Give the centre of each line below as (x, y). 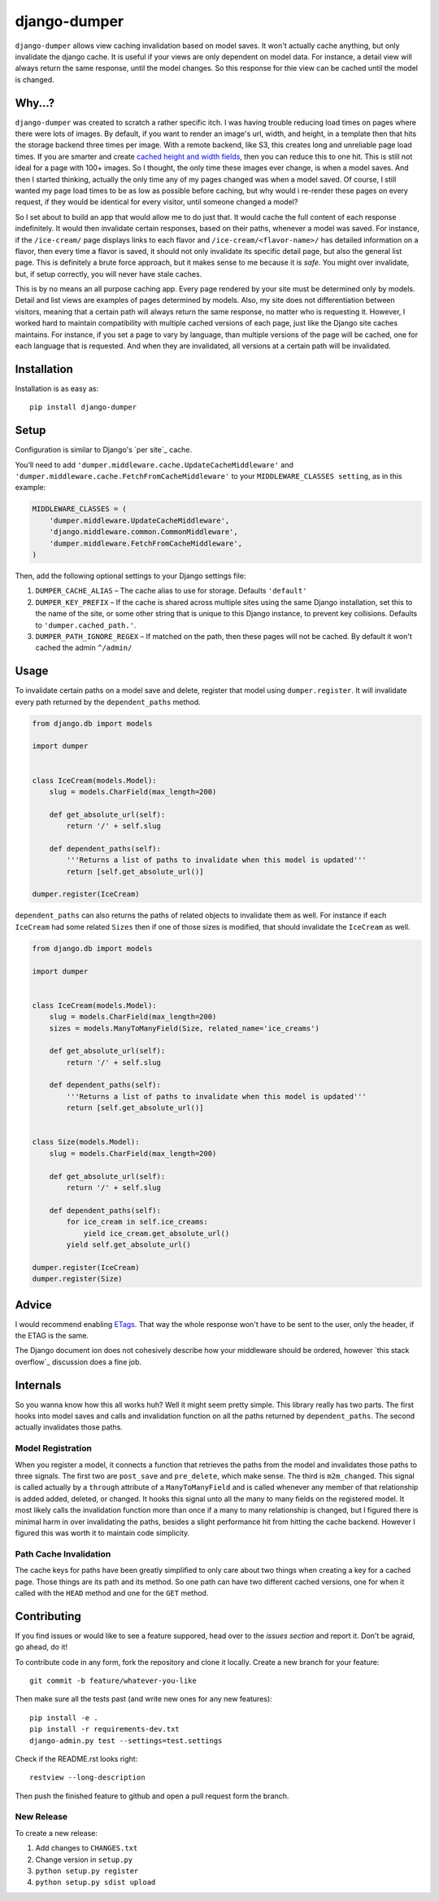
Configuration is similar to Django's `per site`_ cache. (104, 450)
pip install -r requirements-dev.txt (105, 1729)
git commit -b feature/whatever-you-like (113, 1680)
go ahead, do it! (41, 1647)
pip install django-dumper (83, 407)
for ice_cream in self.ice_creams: (137, 1222)
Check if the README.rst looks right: (76, 1759)
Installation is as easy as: (57, 388)
